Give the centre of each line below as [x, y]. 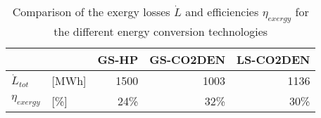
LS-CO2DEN [273, 60]
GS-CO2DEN [188, 60]
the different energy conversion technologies [161, 32]
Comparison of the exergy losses [91, 12]
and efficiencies [222, 12]
